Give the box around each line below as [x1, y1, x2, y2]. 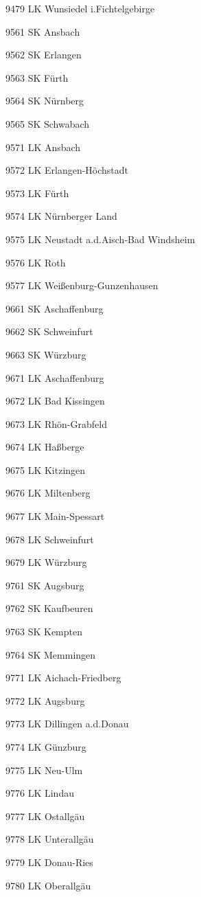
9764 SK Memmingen [5, 647, 96, 661]
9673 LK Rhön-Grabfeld [5, 416, 107, 431]
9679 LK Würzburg [5, 555, 87, 569]
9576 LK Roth [5, 255, 66, 269]
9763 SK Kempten [5, 624, 82, 639]
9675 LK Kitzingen [5, 462, 86, 477]
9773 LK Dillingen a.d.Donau [5, 716, 129, 731]
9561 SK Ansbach [5, 24, 80, 38]
